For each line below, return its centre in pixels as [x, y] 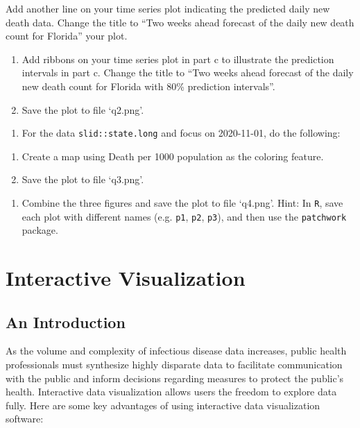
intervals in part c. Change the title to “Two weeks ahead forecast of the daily [188, 72]
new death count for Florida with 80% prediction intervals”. [148, 86]
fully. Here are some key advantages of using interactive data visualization [163, 405]
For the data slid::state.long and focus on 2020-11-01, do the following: [181, 133]
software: [25, 419]
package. [40, 230]
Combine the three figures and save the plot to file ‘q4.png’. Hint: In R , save [182, 203]
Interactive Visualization [126, 278]
